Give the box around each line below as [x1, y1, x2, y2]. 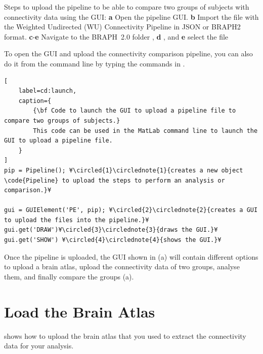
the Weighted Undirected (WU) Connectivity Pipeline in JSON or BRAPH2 [4, 21, 241, 32]
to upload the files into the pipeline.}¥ [4, 216, 149, 224]
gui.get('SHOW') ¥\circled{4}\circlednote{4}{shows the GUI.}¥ [4, 236, 222, 244]
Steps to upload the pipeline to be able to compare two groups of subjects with [4, 2, 249, 12]
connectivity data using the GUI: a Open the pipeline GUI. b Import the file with [4, 11, 259, 22]
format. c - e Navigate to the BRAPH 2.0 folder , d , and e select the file [4, 31, 229, 42]
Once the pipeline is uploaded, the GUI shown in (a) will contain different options [4, 251, 258, 262]
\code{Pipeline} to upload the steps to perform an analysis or [4, 176, 225, 184]
